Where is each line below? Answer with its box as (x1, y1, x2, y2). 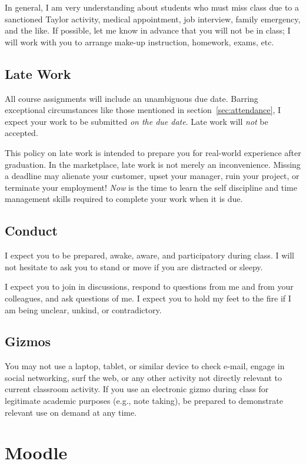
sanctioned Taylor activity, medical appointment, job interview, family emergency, (5, 12, 301, 25)
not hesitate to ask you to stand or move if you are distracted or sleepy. (5, 260, 263, 273)
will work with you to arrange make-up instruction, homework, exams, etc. (5, 35, 274, 48)
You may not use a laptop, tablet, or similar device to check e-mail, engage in (5, 360, 285, 372)
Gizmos (5, 332, 51, 350)
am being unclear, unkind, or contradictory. (5, 303, 162, 316)
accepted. (5, 127, 38, 139)
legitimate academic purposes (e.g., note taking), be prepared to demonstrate (5, 395, 283, 407)
